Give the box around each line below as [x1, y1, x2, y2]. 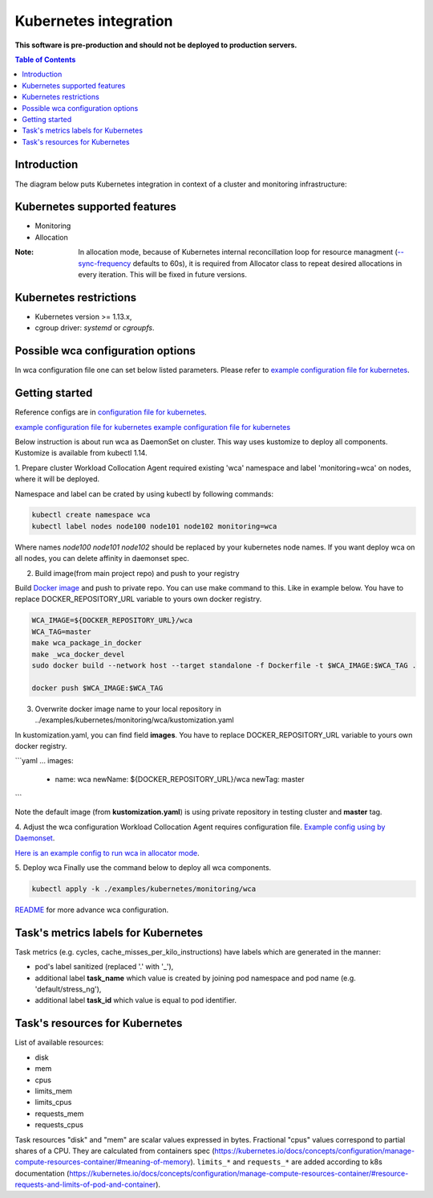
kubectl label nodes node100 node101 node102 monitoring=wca [31, 521, 277, 530]
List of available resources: [14, 1037, 104, 1048]
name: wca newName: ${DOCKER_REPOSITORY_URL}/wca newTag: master [55, 774, 305, 783]
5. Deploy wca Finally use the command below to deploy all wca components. [14, 863, 272, 873]
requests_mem [34, 1109, 84, 1118]
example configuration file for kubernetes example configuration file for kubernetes [14, 422, 291, 431]
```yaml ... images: [14, 756, 74, 766]
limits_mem [34, 1086, 72, 1096]
